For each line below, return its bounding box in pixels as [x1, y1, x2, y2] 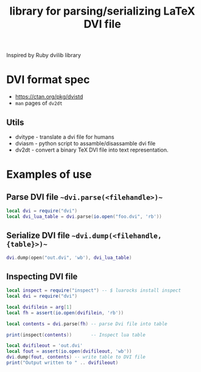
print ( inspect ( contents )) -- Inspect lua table [6, 332, 146, 338]
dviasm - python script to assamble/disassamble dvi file [15, 139, 156, 147]
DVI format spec [6, 73, 90, 86]
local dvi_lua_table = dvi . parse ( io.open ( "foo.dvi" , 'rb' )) [6, 213, 163, 220]
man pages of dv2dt [15, 99, 63, 107]
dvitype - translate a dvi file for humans [15, 133, 115, 141]
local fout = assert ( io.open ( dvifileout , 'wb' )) [6, 348, 132, 354]
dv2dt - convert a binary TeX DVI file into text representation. [15, 146, 169, 153]
